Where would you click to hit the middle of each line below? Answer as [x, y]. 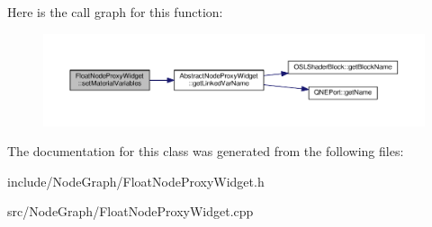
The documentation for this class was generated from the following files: [206, 151]
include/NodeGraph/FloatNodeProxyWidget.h [136, 181]
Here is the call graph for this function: [115, 12]
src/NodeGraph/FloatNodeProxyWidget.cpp [130, 211]
